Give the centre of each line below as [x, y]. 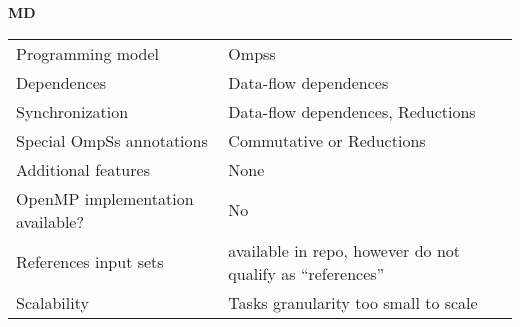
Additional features [83, 169]
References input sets [90, 262]
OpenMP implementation [105, 198]
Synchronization [72, 111]
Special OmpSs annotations [112, 140]
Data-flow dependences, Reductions [352, 111]
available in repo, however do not [344, 250]
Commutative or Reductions [327, 140]
